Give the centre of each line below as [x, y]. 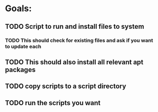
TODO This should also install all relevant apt [74, 62]
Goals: [18, 9]
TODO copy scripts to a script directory [66, 86]
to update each [23, 46]
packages [20, 69]
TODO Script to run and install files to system [75, 27]
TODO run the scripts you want [53, 103]
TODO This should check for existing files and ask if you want [79, 40]
